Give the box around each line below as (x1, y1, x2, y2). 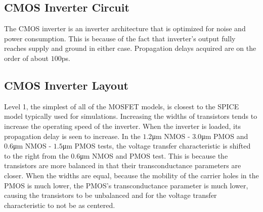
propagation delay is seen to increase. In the (4, 130, 141, 141)
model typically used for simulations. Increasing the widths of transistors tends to (4, 111, 257, 121)
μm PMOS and (201, 130, 248, 141)
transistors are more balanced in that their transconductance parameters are (4, 160, 241, 171)
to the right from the (4, 150, 69, 161)
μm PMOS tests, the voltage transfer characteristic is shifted (62, 140, 251, 151)
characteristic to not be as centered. (4, 199, 115, 210)
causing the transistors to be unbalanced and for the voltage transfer (4, 190, 217, 200)
